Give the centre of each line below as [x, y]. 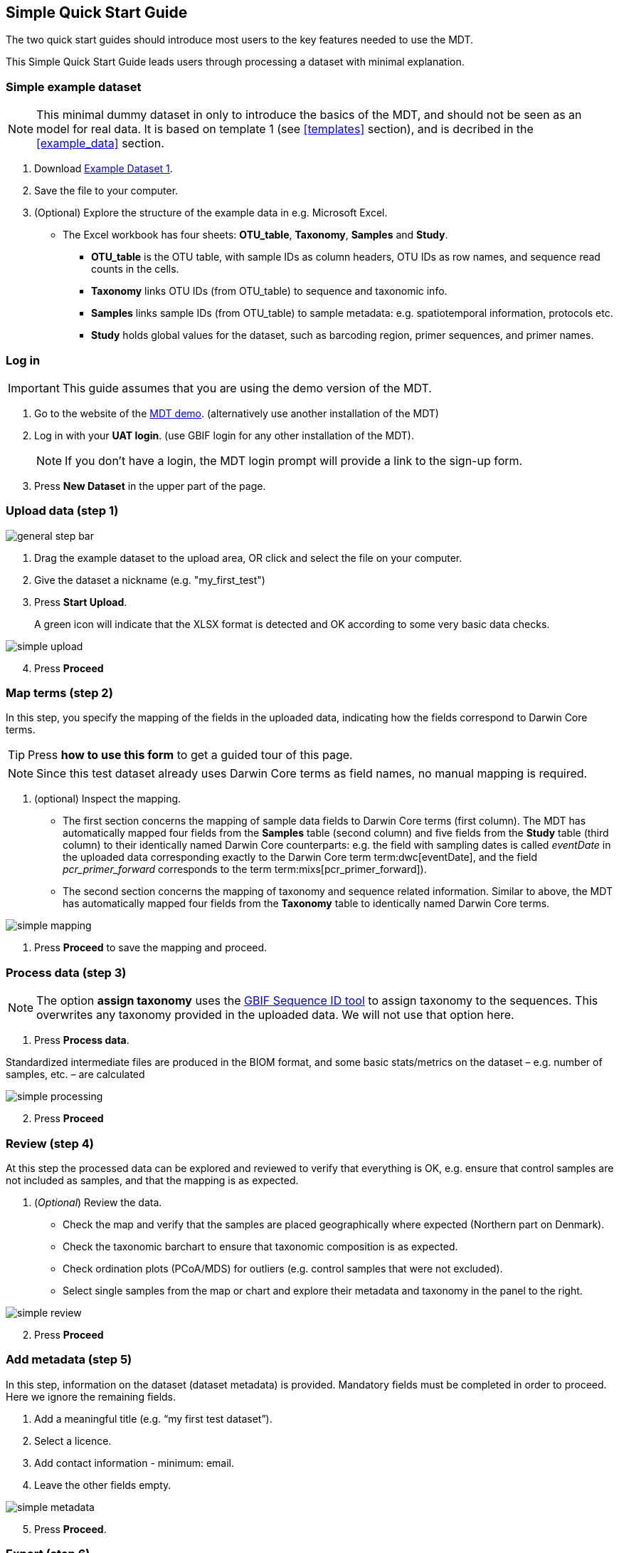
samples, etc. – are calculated [75, 1074]
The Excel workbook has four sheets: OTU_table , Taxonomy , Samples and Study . [255, 235]
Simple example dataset [74, 87]
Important [34, 388]
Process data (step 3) [66, 972]
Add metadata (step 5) [69, 1360]
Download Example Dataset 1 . [104, 169]
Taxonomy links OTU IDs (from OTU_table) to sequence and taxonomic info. [269, 291]
